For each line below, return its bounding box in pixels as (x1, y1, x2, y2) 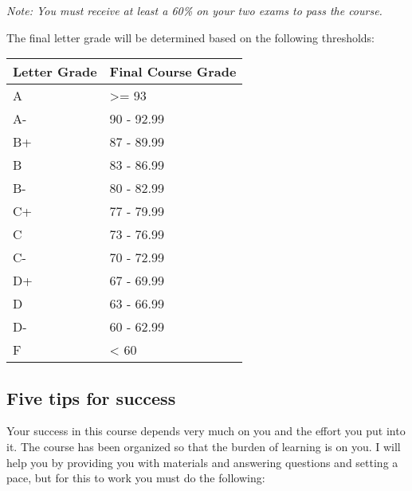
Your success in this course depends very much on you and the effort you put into (6, 422, 406, 439)
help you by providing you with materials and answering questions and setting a (6, 454, 398, 470)
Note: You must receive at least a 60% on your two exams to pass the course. (6, 2, 383, 18)
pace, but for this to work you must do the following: (6, 469, 265, 486)
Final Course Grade (109, 62, 237, 81)
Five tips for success (6, 385, 176, 410)
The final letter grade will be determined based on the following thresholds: (6, 29, 375, 45)
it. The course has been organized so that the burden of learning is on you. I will (6, 438, 401, 454)
